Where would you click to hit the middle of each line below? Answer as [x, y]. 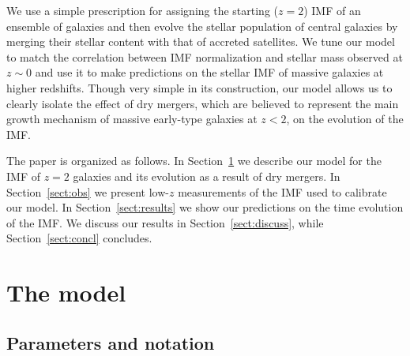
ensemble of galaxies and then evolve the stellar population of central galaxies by [202, 26]
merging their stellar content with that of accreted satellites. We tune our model [201, 41]
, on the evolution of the [345, 119]
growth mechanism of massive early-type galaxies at [132, 119]
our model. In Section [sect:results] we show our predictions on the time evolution [205, 207]
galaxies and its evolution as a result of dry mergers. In [207, 176]
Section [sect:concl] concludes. [79, 238]
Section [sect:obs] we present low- [88, 191]
